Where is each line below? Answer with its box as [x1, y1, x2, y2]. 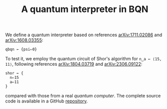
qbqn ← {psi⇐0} [5, 47, 37, 52]
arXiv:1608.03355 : [5, 37, 43, 43]
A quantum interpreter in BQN [21, 4, 149, 15]
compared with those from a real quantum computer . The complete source [5, 93, 161, 99]
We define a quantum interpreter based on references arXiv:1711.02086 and [5, 32, 162, 38]
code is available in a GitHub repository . [5, 98, 88, 104]
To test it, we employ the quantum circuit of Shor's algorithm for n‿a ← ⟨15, [5, 56, 162, 62]
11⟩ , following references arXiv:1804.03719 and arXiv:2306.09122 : [5, 61, 143, 67]
